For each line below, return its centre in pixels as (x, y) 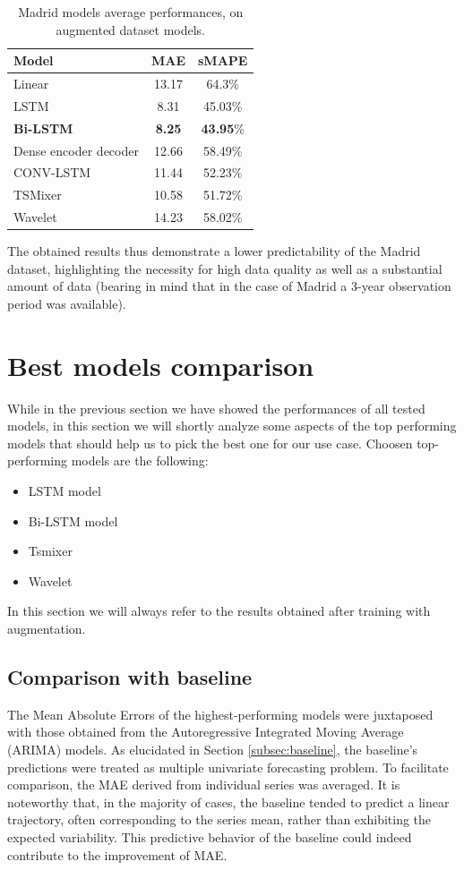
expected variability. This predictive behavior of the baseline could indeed (210, 836)
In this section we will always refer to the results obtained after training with (219, 611)
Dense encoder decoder (76, 150)
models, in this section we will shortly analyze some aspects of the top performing (232, 426)
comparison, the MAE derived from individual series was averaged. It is (204, 785)
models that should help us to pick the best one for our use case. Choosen (210, 443)
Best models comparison (161, 365)
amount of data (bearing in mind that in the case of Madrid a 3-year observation (229, 286)
